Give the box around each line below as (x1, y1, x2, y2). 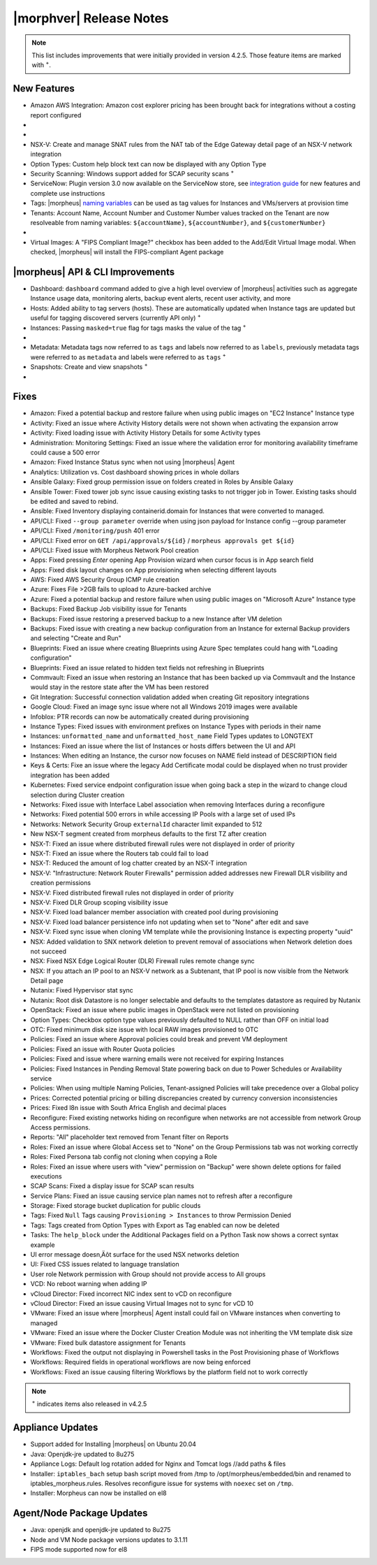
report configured (30, 110, 82, 119)
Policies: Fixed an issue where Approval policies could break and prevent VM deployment (30, 1035, 288, 1044)
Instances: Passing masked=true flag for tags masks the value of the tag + (30, 322, 247, 332)
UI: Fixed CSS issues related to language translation (30, 1260, 179, 1269)
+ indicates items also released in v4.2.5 (31, 1399, 147, 1408)
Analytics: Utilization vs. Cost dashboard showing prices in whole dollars (30, 468, 240, 476)
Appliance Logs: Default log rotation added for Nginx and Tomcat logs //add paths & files (30, 1459, 286, 1468)
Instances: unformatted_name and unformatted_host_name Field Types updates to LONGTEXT (30, 732, 314, 740)
